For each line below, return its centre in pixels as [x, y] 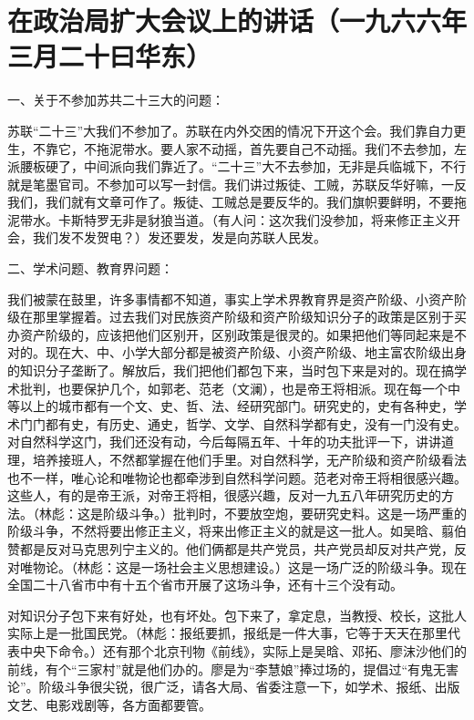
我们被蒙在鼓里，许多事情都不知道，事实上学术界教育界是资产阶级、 [211, 298]
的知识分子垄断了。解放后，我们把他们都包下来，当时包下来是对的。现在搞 [231, 370]
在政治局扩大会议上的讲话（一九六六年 [237, 21]
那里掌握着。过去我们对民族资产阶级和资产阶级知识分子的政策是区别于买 [249, 317]
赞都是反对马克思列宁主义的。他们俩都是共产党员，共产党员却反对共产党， [231, 548]
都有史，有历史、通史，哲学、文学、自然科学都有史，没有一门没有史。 [256, 423]
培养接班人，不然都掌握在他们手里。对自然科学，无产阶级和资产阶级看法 [249, 459]
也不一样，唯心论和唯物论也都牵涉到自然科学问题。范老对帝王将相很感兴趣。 [237, 477]
